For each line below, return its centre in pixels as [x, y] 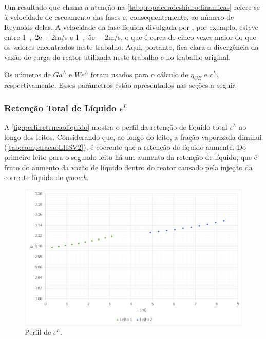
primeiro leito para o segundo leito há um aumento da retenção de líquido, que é [131, 157]
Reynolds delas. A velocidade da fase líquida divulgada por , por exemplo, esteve [131, 27]
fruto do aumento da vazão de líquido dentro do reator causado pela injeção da [128, 167]
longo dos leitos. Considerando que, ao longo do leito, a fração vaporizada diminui [133, 137]
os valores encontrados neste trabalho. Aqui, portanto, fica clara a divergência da [131, 47]
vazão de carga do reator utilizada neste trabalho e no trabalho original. [117, 57]
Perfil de [38, 332]
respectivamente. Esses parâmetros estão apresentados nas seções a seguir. [121, 85]
